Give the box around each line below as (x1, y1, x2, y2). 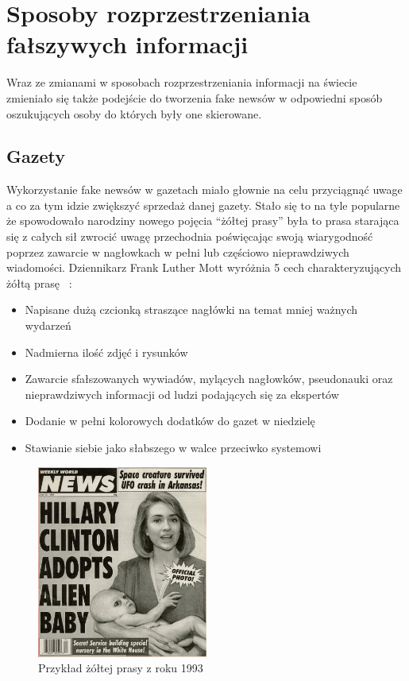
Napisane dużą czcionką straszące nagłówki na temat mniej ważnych (25, 301, 358, 318)
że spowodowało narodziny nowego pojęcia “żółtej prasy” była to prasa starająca (6, 212, 399, 229)
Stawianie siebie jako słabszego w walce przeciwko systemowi (25, 439, 322, 456)
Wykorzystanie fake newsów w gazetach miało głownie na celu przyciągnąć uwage (6, 181, 403, 198)
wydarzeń (25, 317, 71, 334)
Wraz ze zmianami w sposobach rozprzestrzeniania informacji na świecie (6, 74, 357, 91)
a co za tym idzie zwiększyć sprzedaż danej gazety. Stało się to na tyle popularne (6, 196, 400, 213)
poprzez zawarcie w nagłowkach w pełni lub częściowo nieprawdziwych (6, 243, 349, 260)
